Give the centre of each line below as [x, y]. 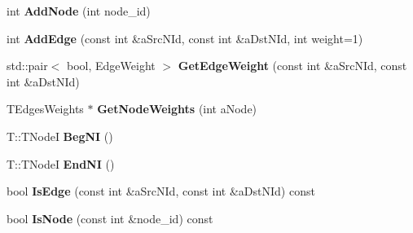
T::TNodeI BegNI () [60, 136]
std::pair [27, 66]
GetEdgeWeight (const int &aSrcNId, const [292, 66]
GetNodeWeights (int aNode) [177, 109]
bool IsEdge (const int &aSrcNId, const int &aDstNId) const [161, 191]
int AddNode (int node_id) [79, 11]
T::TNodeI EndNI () [61, 163]
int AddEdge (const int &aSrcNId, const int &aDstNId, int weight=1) [185, 38]
